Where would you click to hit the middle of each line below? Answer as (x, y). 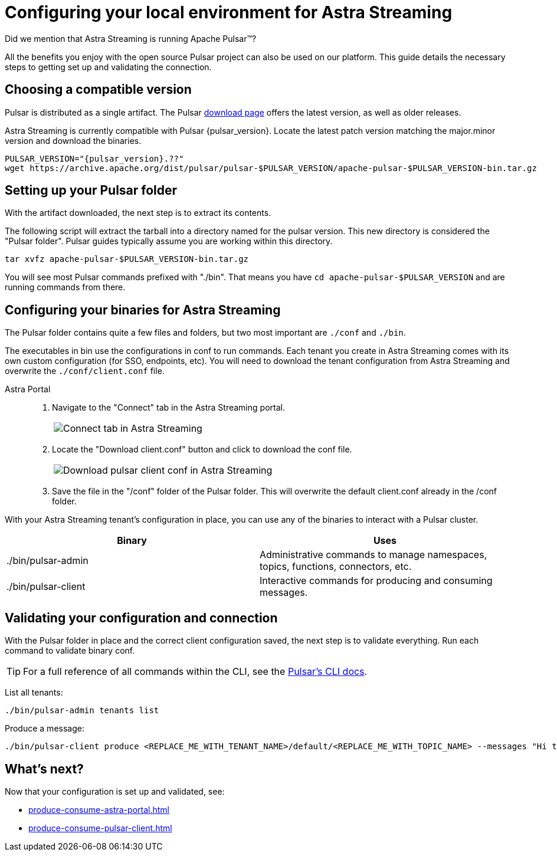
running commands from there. (65, 287)
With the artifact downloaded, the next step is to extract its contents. (138, 213)
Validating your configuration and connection (141, 618)
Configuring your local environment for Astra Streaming (229, 12)
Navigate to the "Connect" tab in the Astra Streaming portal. (168, 408)
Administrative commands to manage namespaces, (373, 555)
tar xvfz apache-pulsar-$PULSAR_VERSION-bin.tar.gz (127, 259)
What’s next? (44, 769)
